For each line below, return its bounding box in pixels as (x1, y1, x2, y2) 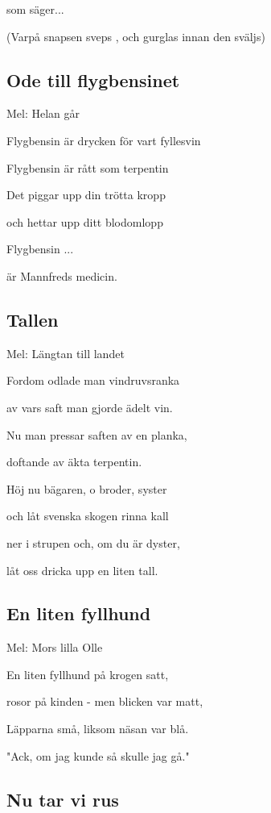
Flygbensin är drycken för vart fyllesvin (6, 131, 201, 148)
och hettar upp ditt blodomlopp (6, 213, 163, 230)
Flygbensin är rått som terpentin (6, 159, 169, 176)
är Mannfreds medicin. (6, 267, 117, 284)
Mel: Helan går (6, 105, 80, 122)
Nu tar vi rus (6, 786, 119, 811)
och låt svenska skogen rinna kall (6, 507, 169, 524)
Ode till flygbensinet (6, 67, 180, 92)
